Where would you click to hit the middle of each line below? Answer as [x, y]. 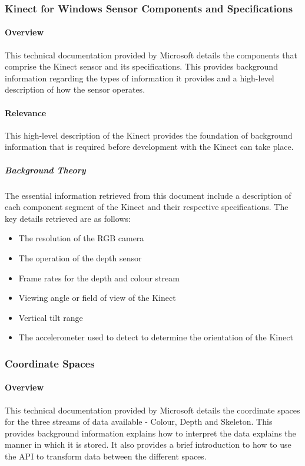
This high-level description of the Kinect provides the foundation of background [149, 135]
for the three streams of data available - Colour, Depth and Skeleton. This [139, 421]
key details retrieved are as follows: [68, 218]
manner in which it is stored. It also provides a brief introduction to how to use [148, 444]
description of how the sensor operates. [75, 89]
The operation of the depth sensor [80, 257]
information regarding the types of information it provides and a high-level [140, 78]
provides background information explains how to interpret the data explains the [150, 433]
